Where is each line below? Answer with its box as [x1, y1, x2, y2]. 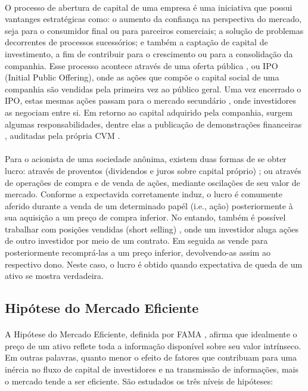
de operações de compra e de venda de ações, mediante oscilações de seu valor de [5, 176, 300, 188]
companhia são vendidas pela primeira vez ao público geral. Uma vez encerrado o [5, 82, 301, 95]
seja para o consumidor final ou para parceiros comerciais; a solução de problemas [5, 24, 304, 36]
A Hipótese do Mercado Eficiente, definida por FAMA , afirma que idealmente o [5, 328, 297, 340]
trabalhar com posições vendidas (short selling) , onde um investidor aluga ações [5, 222, 299, 235]
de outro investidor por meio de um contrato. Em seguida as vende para [5, 234, 268, 247]
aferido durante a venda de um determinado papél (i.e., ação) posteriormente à [5, 199, 293, 212]
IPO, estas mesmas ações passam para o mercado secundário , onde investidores [5, 94, 297, 107]
